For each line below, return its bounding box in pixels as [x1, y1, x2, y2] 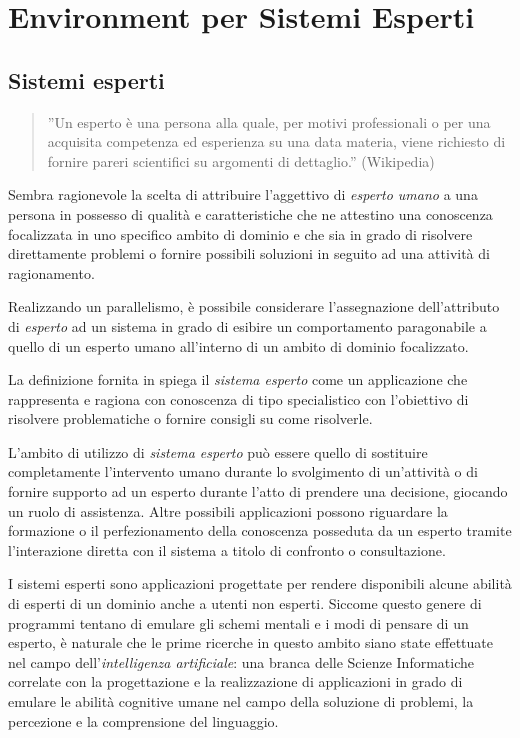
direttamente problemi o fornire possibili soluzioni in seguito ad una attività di [8, 243, 490, 264]
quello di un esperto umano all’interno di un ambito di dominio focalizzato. [8, 335, 469, 356]
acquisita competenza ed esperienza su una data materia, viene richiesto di [47, 131, 506, 152]
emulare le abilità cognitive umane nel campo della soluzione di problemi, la [8, 691, 474, 712]
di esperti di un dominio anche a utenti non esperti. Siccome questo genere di [8, 593, 482, 614]
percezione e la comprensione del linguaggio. [8, 710, 279, 731]
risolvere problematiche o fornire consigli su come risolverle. [8, 408, 373, 429]
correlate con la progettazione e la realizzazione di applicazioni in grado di [8, 671, 463, 692]
